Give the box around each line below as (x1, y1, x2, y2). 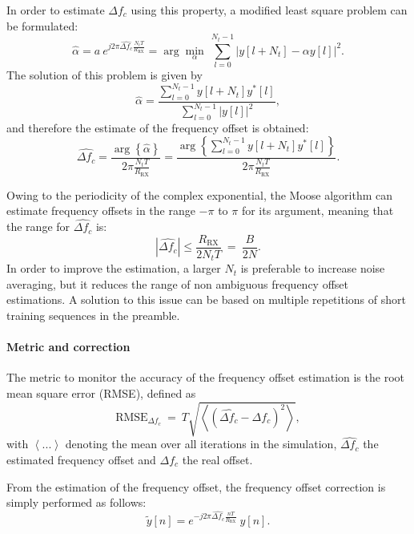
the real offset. (182, 451, 253, 467)
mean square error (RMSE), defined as (6, 384, 196, 401)
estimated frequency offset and (6, 451, 156, 467)
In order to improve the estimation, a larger (6, 260, 221, 277)
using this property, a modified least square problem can (131, 2, 408, 18)
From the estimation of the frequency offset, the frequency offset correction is (6, 478, 386, 495)
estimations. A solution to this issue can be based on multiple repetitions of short (6, 291, 406, 308)
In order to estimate (6, 2, 105, 18)
